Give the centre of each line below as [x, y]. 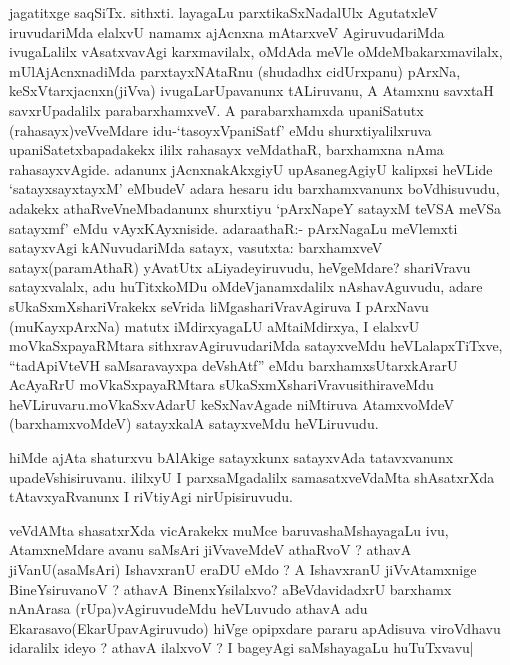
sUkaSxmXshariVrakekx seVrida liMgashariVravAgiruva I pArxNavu [219, 305]
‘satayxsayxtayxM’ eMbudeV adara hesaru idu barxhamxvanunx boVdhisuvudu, [254, 188]
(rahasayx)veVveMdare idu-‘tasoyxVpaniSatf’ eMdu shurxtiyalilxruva [220, 129]
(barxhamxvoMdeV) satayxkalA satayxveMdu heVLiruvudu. [194, 423]
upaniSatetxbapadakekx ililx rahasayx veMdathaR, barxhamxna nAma [226, 149]
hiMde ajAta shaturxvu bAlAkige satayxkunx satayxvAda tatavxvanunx [231, 457]
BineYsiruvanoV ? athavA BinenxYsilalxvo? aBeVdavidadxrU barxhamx [230, 588]
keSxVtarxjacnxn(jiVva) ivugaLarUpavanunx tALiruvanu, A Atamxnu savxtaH [251, 90]
